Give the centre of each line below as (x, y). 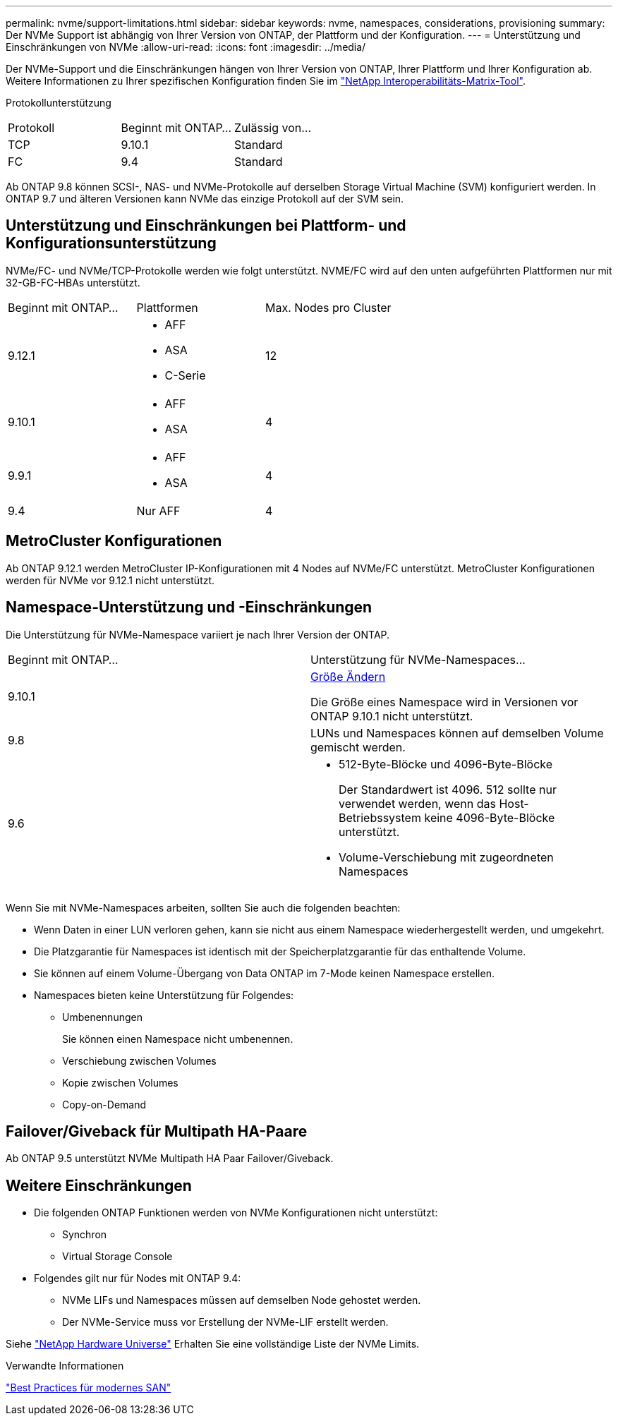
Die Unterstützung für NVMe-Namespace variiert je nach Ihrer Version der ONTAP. (198, 634)
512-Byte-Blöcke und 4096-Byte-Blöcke (446, 764)
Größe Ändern (348, 676)
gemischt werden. (358, 747)
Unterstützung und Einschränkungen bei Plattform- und (206, 226)
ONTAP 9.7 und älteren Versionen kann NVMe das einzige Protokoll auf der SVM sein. (205, 199)
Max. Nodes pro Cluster (328, 307)
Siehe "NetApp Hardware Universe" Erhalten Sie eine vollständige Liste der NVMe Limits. (213, 1344)
